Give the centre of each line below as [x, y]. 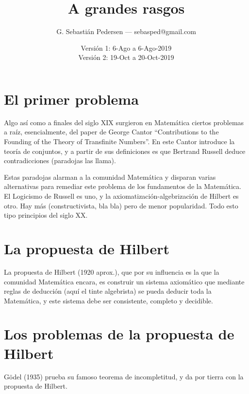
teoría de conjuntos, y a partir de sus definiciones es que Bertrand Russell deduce [125, 151]
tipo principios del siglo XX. [46, 215]
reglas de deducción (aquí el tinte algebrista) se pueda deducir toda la [108, 291]
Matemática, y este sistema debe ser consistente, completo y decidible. [108, 300]
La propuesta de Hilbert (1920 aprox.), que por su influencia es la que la [112, 272]
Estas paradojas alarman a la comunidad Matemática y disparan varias [110, 177]
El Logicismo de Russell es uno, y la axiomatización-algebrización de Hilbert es [121, 196]
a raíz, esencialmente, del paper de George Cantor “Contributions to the [111, 132]
